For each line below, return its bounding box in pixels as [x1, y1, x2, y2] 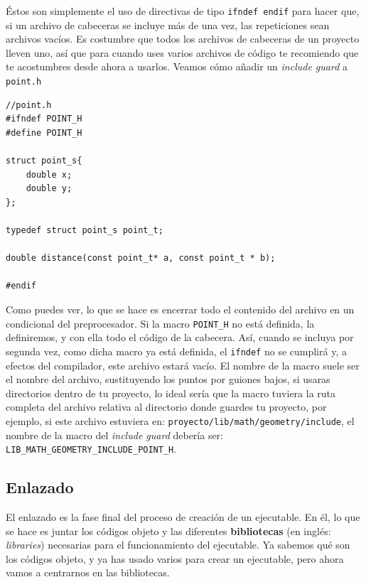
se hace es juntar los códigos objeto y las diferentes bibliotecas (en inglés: [6, 523, 331, 538]
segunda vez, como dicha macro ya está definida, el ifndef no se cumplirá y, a [6, 343, 347, 358]
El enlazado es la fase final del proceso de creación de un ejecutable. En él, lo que [6, 509, 360, 524]
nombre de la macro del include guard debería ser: [6, 427, 224, 442]
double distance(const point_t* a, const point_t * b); [6, 253, 276, 264]
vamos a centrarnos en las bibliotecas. [6, 565, 170, 580]
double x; [26, 169, 72, 180]
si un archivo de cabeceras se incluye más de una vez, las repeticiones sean [6, 17, 330, 32]
